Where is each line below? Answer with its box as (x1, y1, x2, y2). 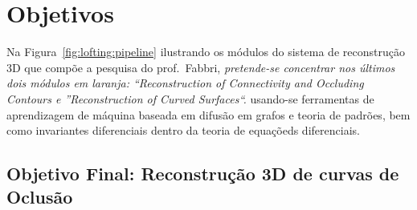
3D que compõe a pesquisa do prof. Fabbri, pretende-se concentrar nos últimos (6, 59, 395, 75)
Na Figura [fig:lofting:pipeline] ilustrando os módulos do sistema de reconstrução (6, 43, 405, 60)
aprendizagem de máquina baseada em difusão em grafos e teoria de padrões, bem (6, 106, 411, 123)
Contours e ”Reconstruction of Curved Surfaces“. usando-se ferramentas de (6, 90, 374, 107)
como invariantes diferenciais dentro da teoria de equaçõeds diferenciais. (6, 122, 360, 139)
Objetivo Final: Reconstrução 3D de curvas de (6, 161, 399, 186)
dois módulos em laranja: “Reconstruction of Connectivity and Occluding (6, 75, 364, 91)
